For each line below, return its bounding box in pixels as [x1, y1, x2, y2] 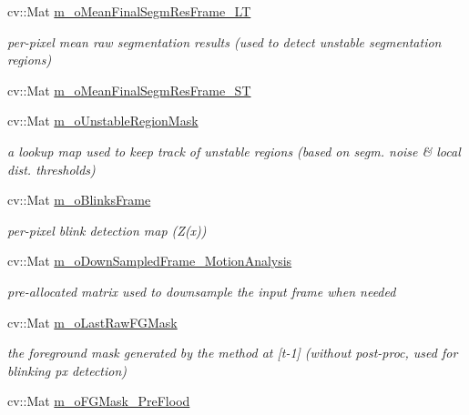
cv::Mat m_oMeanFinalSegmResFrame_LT [7, 2, 251, 20]
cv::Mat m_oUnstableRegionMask [7, 111, 199, 130]
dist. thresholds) [7, 159, 96, 178]
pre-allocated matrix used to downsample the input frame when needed [7, 281, 396, 300]
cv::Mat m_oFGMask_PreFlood [7, 391, 190, 410]
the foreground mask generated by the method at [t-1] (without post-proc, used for [7, 343, 458, 362]
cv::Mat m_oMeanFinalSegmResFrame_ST [7, 80, 251, 99]
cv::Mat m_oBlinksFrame [7, 190, 151, 209]
